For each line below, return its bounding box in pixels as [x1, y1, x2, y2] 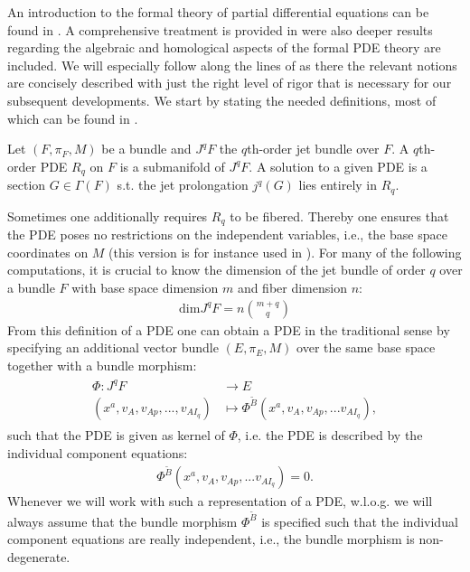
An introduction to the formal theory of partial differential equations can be [7, 3, 429, 21]
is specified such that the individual [261, 511, 458, 530]
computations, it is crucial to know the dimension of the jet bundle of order [7, 260, 426, 279]
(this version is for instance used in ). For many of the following [108, 242, 462, 261]
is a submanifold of [119, 156, 225, 175]
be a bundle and [101, 139, 192, 158]
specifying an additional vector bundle [7, 338, 219, 357]
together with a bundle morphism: [7, 355, 197, 374]
